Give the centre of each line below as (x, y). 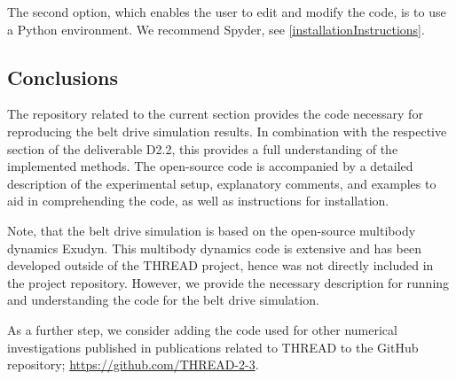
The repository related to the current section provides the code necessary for (215, 114)
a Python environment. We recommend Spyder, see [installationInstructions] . (216, 29)
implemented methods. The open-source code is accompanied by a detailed (210, 166)
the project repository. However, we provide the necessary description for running (228, 282)
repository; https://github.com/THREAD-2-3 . (133, 364)
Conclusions (63, 77)
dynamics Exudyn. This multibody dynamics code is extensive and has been (214, 248)
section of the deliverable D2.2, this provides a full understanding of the (203, 148)
